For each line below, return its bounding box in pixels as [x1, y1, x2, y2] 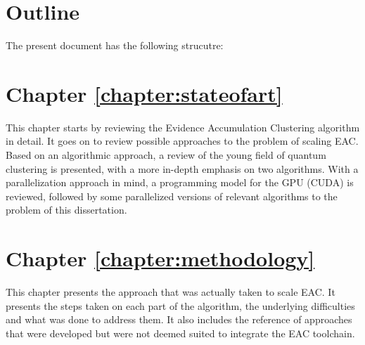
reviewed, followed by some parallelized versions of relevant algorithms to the [6, 188, 338, 203]
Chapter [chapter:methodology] [6, 244, 315, 273]
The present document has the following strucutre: [6, 38, 224, 53]
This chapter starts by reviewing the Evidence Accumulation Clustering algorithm [6, 119, 360, 134]
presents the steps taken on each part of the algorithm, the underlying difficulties [6, 298, 355, 313]
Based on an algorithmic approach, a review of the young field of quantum [6, 148, 326, 162]
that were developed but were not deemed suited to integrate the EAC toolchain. [6, 325, 355, 340]
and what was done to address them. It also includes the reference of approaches [6, 312, 352, 327]
